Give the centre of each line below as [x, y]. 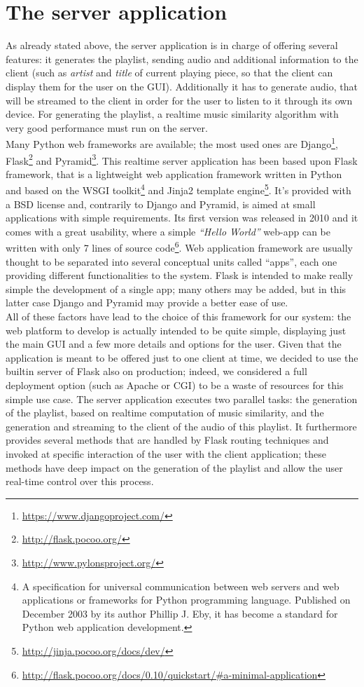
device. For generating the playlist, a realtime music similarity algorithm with [172, 114]
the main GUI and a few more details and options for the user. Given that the [174, 344]
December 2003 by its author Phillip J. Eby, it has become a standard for [180, 613]
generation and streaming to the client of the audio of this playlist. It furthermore [181, 426]
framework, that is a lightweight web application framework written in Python [174, 174]
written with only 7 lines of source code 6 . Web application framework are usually [179, 247]
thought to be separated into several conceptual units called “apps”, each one [171, 261]
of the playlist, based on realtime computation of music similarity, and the [165, 413]
